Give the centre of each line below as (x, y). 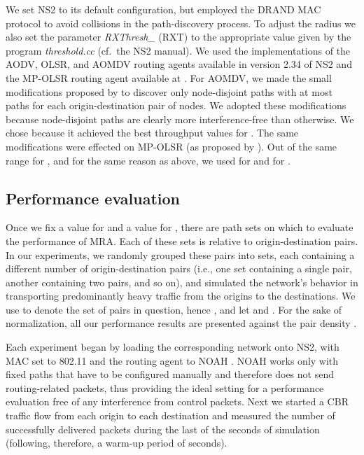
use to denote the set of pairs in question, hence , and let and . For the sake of (174, 309)
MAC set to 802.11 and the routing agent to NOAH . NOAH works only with (172, 360)
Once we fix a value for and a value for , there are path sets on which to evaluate (180, 227)
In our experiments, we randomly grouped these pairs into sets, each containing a (180, 254)
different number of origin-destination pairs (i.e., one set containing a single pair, (179, 268)
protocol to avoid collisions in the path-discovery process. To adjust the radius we (181, 23)
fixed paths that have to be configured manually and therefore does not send (170, 374)
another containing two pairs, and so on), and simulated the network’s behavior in (182, 282)
